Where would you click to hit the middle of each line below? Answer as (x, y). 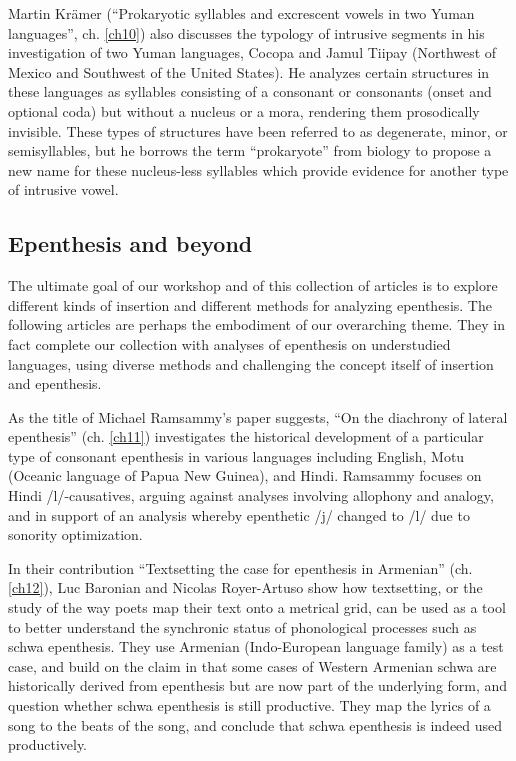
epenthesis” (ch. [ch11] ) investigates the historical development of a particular (246, 436)
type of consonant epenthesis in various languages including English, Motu (236, 455)
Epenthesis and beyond (130, 243)
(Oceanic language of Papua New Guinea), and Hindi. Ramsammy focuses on (245, 475)
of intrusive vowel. (63, 189)
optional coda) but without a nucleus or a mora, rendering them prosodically (244, 110)
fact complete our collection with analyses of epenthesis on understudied (229, 343)
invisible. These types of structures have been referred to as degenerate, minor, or (258, 130)
